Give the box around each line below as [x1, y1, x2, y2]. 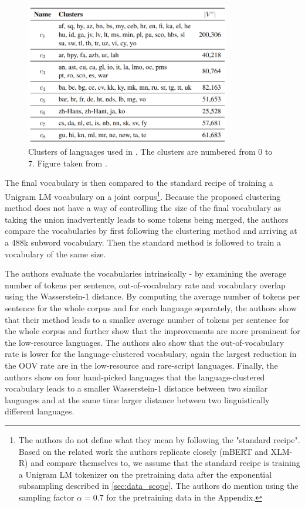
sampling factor [18, 491, 74, 503]
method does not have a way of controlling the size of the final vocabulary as [5, 202, 282, 214]
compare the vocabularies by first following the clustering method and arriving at [5, 224, 297, 237]
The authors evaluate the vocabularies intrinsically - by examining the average [5, 267, 287, 280]
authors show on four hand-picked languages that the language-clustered [5, 370, 265, 383]
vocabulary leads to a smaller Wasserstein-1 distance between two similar [5, 382, 268, 394]
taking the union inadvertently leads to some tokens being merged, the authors [5, 213, 289, 225]
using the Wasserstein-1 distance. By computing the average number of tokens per [5, 290, 300, 302]
